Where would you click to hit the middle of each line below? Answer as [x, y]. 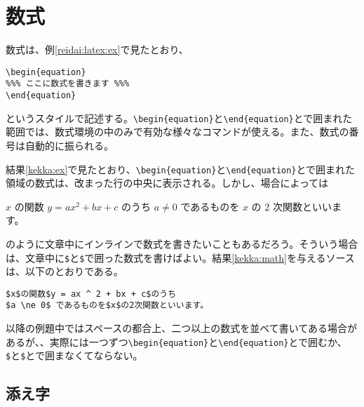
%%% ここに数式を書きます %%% [68, 84]
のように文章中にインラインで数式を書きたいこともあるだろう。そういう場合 [182, 243]
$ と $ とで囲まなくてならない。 [74, 355]
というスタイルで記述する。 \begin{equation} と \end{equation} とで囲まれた [179, 118]
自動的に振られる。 [69, 145]
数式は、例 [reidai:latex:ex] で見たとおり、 [97, 49]
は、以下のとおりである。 [65, 271]
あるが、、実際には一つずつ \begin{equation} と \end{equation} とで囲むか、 [176, 341]
